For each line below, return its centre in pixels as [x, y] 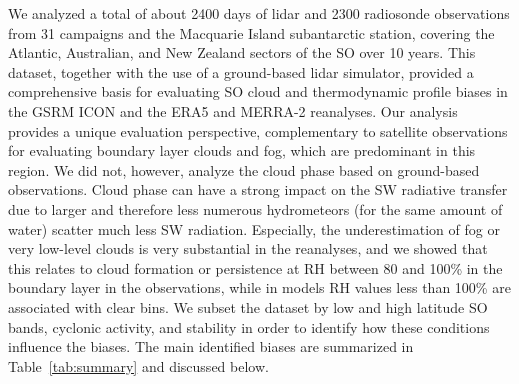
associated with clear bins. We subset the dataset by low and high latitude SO [248, 306]
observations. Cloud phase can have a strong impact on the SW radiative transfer [258, 189]
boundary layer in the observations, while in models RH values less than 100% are [259, 287]
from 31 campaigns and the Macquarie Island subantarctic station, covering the [251, 32]
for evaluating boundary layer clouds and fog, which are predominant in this [242, 150]
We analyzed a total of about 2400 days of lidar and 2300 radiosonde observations [259, 13]
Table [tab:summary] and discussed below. [138, 365]
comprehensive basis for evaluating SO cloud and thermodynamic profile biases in [258, 91]
